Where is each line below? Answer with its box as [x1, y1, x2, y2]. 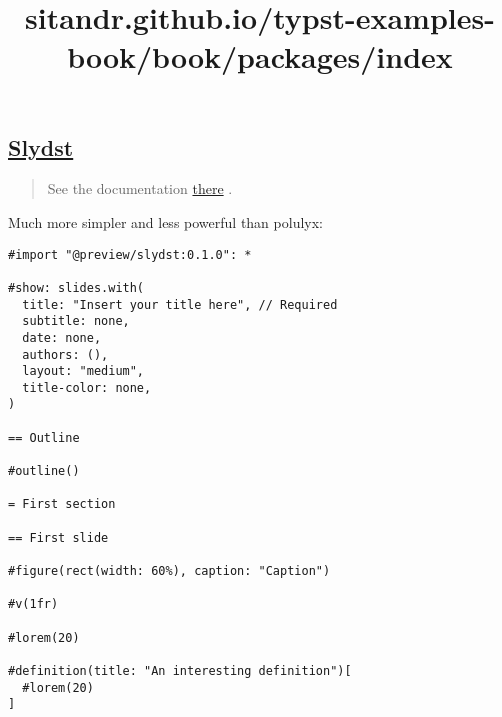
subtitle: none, [22, 314, 130, 329]
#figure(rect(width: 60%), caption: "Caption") [8, 564, 331, 579]
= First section [8, 497, 116, 512]
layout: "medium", [22, 364, 145, 379]
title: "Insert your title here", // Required [22, 297, 338, 312]
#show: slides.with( [8, 280, 145, 295]
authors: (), [22, 347, 109, 362]
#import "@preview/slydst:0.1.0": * [8, 247, 252, 262]
